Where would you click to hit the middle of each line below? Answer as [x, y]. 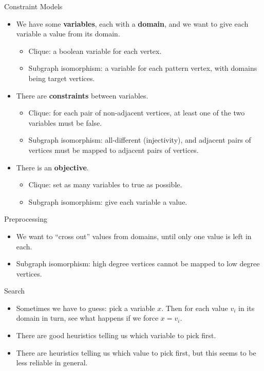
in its [247, 308]
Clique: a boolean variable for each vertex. [95, 51]
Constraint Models [33, 6]
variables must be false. [65, 122]
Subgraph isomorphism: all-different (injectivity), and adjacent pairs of [140, 140]
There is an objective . [52, 167]
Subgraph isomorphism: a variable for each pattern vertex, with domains [143, 68]
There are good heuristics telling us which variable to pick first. [116, 335]
